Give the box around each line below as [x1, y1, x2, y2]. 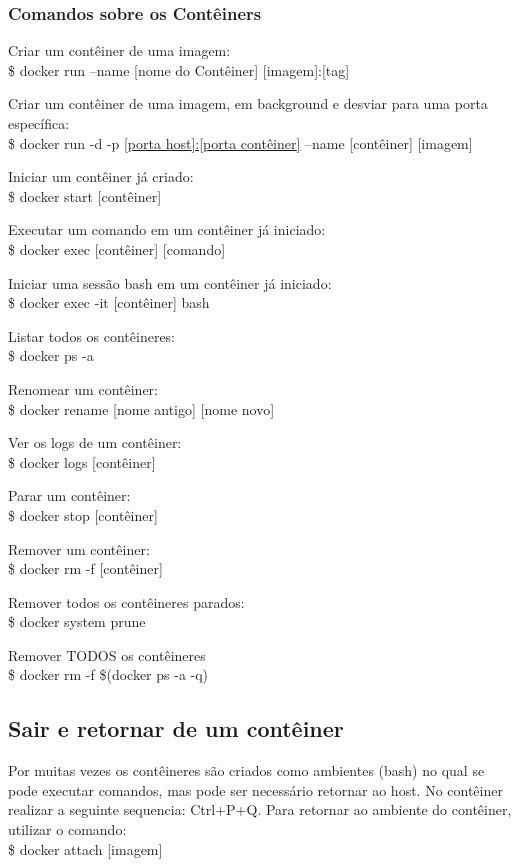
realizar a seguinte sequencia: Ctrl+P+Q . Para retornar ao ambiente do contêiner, [8, 799, 512, 820]
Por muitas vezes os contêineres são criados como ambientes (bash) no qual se [8, 760, 485, 781]
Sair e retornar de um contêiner [8, 713, 344, 744]
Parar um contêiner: [8, 485, 131, 506]
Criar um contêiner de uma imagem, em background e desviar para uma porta [8, 93, 488, 114]
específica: [8, 113, 70, 133]
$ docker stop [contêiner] [8, 504, 158, 525]
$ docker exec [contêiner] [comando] [8, 238, 226, 259]
